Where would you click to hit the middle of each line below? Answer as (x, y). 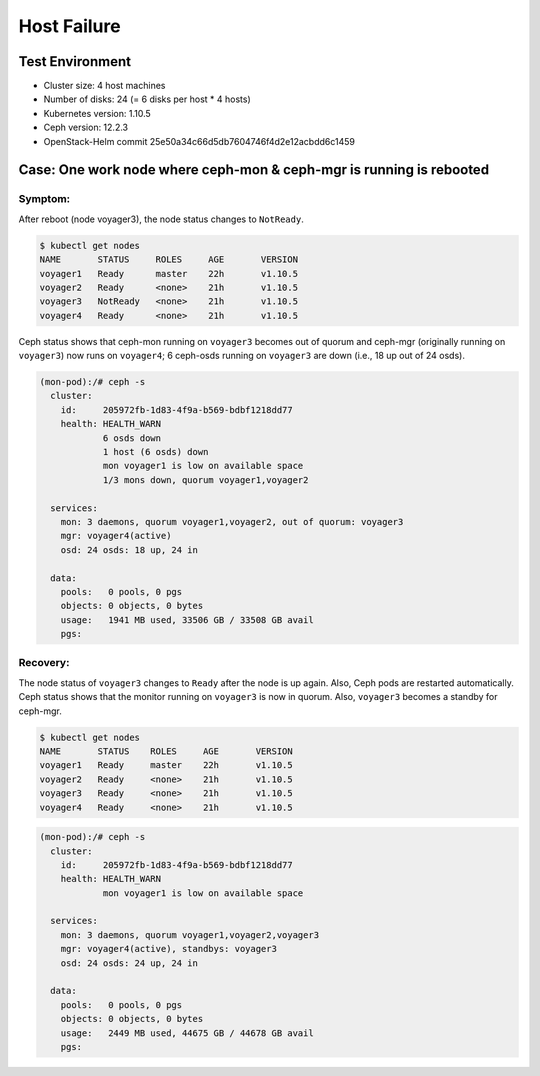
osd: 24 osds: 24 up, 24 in (129, 963)
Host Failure (69, 26)
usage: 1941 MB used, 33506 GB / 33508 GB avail (187, 619)
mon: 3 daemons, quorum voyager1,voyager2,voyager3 (190, 934)
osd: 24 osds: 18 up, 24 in (129, 549)
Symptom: (44, 199)
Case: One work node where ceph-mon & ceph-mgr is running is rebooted (254, 170)
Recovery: (44, 663)
